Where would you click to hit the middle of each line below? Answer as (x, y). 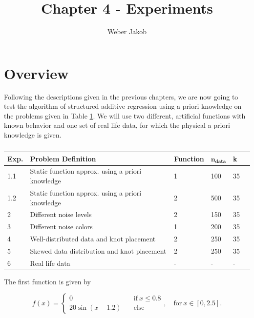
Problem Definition (63, 158)
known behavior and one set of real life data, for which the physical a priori (117, 125)
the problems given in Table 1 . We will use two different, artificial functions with (125, 115)
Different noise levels (61, 214)
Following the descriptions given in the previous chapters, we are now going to (121, 96)
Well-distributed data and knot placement (93, 239)
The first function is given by (47, 281)
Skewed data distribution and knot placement (98, 250)
